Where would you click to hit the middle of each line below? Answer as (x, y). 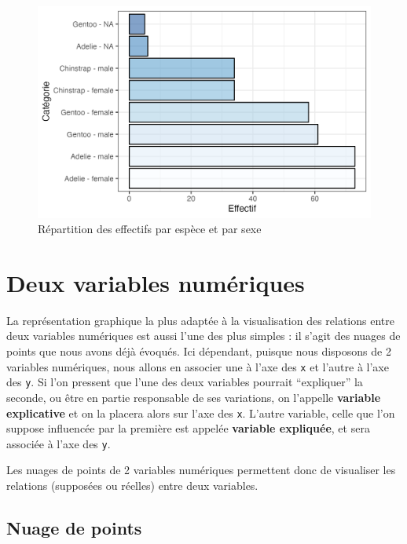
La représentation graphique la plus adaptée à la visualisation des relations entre (200, 320)
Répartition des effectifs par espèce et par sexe (150, 229)
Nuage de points (74, 528)
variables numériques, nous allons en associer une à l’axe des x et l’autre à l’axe (198, 366)
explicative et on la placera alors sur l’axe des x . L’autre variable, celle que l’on (201, 413)
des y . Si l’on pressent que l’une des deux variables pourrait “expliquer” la (185, 382)
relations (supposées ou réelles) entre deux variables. (132, 486)
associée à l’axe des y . (59, 443)
